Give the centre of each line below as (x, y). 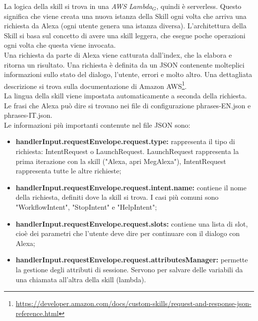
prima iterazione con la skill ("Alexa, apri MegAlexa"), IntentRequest (121, 161)
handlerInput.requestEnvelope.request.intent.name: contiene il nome (131, 187)
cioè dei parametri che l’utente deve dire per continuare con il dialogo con (128, 233)
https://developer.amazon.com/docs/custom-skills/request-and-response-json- (133, 303)
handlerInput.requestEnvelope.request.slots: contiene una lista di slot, (132, 223)
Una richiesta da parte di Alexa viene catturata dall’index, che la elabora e (118, 54)
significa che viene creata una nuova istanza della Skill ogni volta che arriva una (125, 16)
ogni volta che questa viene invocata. (60, 45)
